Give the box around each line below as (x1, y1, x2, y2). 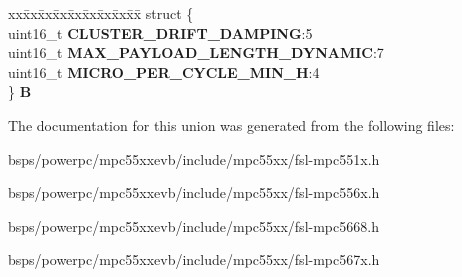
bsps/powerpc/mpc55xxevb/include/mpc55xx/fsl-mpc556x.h (8, 182, 380, 203)
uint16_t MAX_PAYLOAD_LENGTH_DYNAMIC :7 (8, 42, 384, 63)
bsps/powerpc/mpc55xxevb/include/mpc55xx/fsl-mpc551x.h (8, 148, 380, 169)
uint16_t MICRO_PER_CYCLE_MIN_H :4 (8, 61, 320, 82)
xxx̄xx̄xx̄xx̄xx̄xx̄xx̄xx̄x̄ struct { (8, 3, 194, 23)
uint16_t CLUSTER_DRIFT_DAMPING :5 (8, 22, 313, 43)
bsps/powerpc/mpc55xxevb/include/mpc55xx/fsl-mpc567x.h (8, 249, 380, 270)
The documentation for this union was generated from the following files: (8, 114, 455, 135)
